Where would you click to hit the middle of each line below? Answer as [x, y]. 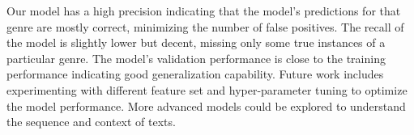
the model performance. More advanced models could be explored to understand [206, 105]
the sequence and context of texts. [91, 122]
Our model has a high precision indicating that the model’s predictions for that [204, 11]
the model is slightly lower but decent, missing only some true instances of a [196, 42]
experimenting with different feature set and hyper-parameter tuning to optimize [207, 89]
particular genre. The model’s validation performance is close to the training [196, 58]
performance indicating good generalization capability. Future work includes [195, 74]
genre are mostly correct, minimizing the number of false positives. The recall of [205, 26]
